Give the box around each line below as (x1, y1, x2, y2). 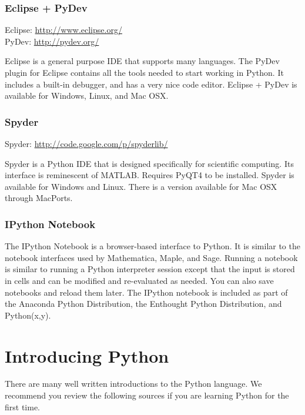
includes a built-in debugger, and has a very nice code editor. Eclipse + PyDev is (5, 78, 297, 90)
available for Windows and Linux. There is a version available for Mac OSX (5, 180, 277, 192)
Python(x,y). (5, 309, 51, 321)
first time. (5, 400, 41, 413)
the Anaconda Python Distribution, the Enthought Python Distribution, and (5, 297, 282, 310)
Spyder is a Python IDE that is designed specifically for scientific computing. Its (5, 157, 294, 169)
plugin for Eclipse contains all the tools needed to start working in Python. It (5, 66, 284, 78)
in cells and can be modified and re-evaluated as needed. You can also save (5, 274, 274, 286)
